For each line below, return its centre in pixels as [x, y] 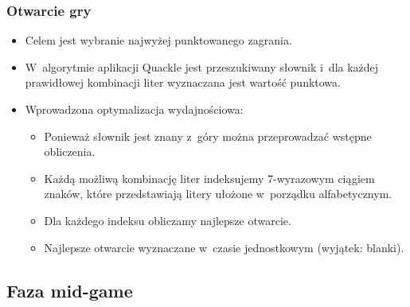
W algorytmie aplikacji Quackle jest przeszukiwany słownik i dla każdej [202, 66]
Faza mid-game [70, 290]
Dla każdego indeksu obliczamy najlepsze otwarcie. [168, 220]
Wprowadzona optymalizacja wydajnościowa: [134, 109]
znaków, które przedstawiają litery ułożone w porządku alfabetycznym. [218, 194]
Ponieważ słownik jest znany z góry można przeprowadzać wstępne [208, 136]
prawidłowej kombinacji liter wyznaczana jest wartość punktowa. [183, 82]
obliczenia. [70, 152]
